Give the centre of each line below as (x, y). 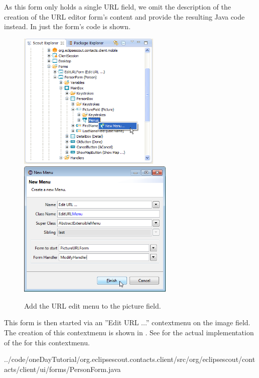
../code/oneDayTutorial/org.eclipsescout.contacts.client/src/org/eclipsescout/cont (130, 359)
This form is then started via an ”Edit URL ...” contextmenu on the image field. (127, 322)
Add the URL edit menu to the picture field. (93, 305)
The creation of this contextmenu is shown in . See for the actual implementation (129, 333)
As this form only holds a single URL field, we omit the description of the (117, 7)
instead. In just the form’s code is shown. (68, 26)
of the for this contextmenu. (47, 342)
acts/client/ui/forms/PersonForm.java (62, 369)
